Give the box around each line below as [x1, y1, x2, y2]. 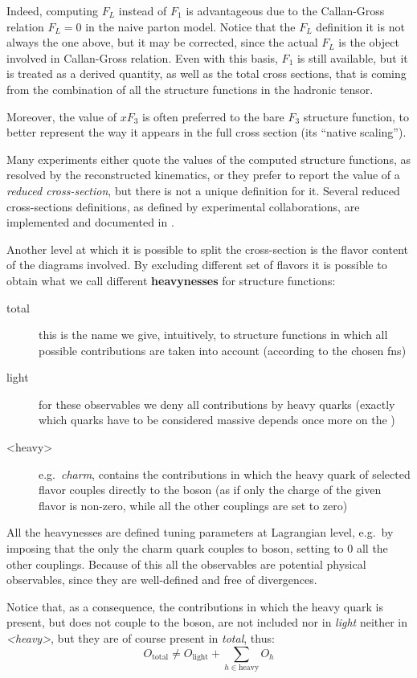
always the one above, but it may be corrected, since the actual [6, 34, 318, 51]
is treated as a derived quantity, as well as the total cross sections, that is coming [6, 65, 407, 82]
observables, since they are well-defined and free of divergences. [6, 571, 317, 588]
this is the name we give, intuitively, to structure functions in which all [39, 326, 388, 343]
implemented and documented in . [6, 214, 174, 231]
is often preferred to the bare [142, 108, 284, 125]
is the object [338, 34, 399, 51]
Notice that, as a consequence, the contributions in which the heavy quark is [6, 598, 383, 615]
